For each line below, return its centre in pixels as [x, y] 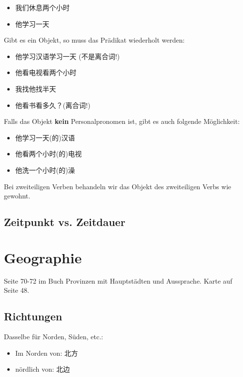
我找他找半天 [36, 88]
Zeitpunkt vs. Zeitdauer [65, 222]
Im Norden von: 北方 [46, 353]
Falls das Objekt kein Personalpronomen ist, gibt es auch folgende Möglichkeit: [122, 121]
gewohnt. [17, 196]
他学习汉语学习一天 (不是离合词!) [68, 56]
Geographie [43, 257]
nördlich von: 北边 [43, 369]
